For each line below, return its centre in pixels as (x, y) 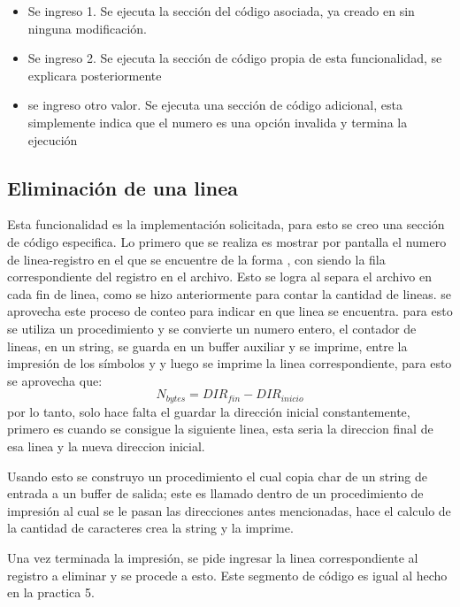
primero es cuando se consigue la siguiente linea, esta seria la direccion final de (220, 429)
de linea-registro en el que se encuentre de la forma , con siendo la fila (196, 259)
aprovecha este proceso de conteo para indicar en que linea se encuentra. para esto (230, 311)
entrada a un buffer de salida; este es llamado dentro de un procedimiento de (215, 493)
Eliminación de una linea (123, 187)
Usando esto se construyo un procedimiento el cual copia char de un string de (217, 476)
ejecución (53, 139)
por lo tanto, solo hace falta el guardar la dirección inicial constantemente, (209, 411)
